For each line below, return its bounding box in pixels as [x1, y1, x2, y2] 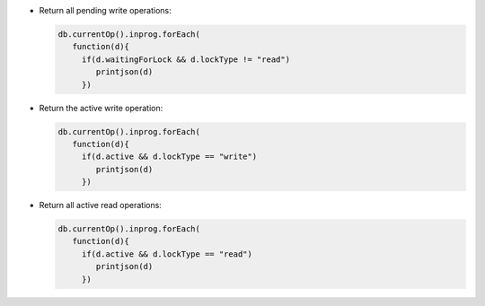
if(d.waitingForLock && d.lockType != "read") [81, 54, 291, 65]
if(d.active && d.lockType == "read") [81, 249, 253, 259]
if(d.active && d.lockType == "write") [81, 152, 258, 162]
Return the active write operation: [39, 102, 163, 113]
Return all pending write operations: [39, 5, 172, 15]
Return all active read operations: [39, 200, 162, 211]
